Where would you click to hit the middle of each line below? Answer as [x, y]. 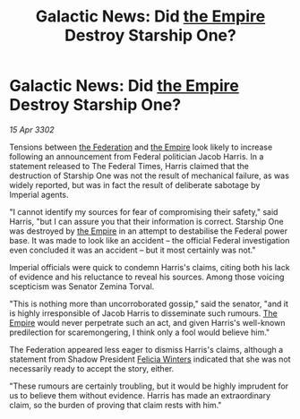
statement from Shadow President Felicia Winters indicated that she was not [150, 359]
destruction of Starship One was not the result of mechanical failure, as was [149, 175]
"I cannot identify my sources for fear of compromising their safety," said [144, 211]
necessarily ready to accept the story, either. [92, 368]
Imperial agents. [39, 194]
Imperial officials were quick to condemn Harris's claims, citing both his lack [150, 267]
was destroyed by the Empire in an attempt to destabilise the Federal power [149, 231]
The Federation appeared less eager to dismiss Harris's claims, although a [146, 349]
